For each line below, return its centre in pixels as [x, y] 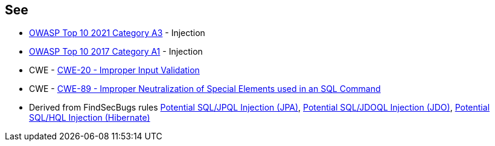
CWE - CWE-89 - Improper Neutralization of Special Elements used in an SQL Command [205, 89]
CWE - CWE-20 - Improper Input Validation [114, 70]
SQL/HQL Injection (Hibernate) [90, 118]
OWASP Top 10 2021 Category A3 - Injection [117, 33]
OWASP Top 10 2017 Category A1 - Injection [116, 52]
